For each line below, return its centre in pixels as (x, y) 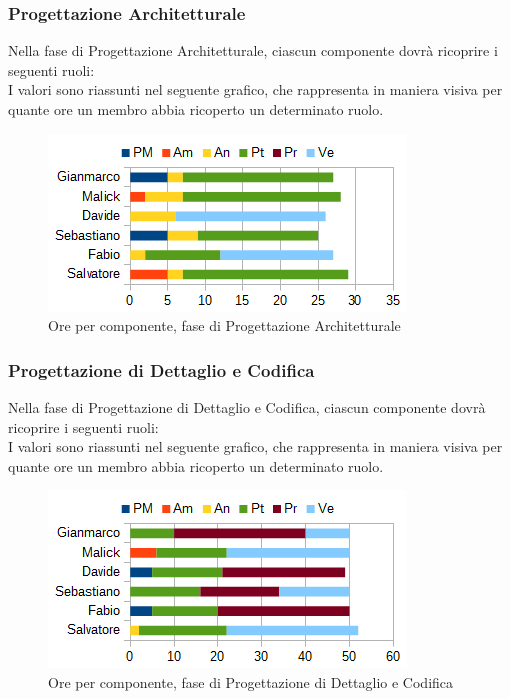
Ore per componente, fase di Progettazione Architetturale (224, 325)
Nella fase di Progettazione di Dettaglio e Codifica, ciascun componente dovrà (247, 407)
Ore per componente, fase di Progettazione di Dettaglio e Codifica (251, 681)
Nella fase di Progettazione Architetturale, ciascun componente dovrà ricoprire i (253, 50)
